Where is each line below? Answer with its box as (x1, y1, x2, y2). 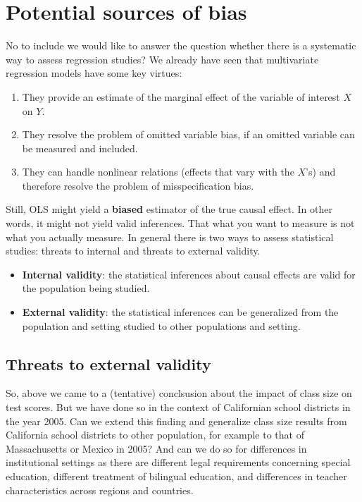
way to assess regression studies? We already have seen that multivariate (6, 51, 319, 66)
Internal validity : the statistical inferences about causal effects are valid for (22, 267, 356, 281)
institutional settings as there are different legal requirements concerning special (6, 455, 351, 470)
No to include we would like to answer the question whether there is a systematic (6, 38, 356, 53)
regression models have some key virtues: (6, 66, 182, 80)
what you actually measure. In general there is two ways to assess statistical (6, 229, 334, 244)
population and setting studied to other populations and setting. (22, 318, 301, 333)
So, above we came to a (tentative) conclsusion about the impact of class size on (6, 386, 352, 400)
